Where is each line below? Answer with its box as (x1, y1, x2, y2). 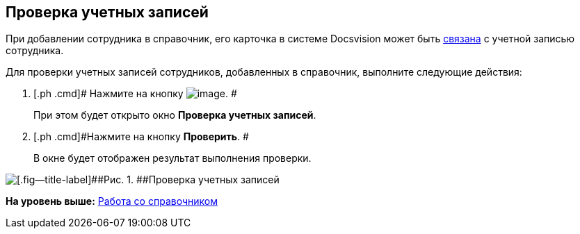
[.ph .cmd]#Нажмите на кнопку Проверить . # (33, 131, 249, 143)
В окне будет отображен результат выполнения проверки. (33, 152, 312, 165)
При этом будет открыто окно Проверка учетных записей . (33, 109, 316, 122)
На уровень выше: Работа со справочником (6, 195, 218, 208)
